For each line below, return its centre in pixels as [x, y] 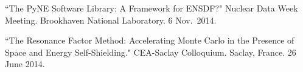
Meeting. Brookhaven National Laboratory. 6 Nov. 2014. [111, 20]
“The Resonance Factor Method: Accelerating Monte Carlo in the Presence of [150, 40]
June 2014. [25, 64]
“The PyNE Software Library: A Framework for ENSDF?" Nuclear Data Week [151, 8]
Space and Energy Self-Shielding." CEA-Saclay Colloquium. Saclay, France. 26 [151, 52]
